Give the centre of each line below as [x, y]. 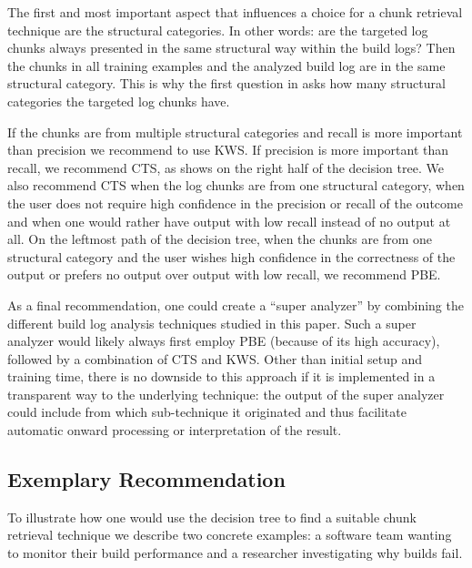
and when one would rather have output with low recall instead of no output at [229, 221]
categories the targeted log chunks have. [119, 101]
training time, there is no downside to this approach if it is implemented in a [221, 376]
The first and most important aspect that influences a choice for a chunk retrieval [235, 12]
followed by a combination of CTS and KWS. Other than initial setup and [215, 358]
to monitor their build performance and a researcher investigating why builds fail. [235, 553]
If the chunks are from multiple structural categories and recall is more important [235, 132]
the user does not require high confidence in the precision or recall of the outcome [235, 203]
